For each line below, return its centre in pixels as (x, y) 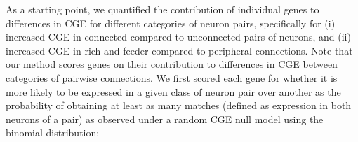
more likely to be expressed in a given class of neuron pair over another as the (173, 91)
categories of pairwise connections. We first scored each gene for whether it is (172, 77)
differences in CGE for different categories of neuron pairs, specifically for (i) (171, 23)
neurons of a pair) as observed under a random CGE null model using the (165, 119)
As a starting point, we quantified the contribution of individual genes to (163, 9)
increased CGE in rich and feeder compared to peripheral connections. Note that (179, 50)
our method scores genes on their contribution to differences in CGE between (172, 64)
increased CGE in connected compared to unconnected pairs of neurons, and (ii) (178, 37)
